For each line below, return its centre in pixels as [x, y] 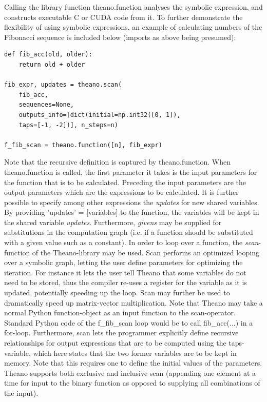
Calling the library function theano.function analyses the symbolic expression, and [133, 7]
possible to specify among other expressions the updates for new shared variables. [132, 202]
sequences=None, [46, 105]
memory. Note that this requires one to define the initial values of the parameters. [133, 363]
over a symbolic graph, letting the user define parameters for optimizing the [123, 262]
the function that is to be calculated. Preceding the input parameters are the [125, 182]
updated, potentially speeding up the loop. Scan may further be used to [117, 293]
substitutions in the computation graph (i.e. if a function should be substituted [129, 232]
